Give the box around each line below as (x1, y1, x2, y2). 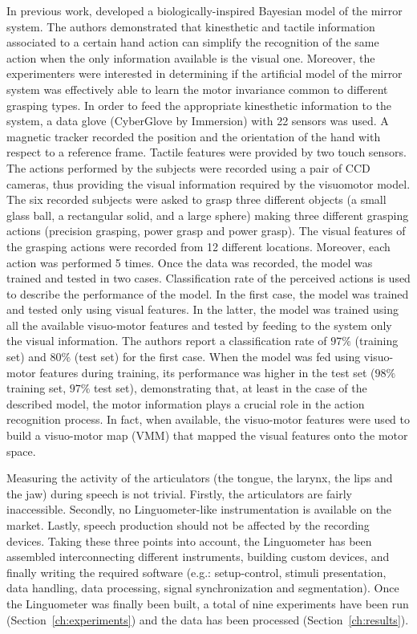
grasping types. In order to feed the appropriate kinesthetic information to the (6, 96, 392, 113)
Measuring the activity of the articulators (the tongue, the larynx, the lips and (6, 469, 393, 486)
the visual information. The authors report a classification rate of (6, 332, 327, 349)
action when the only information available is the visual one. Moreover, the (6, 49, 375, 66)
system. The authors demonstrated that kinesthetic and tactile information (6, 18, 375, 35)
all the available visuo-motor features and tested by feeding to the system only (6, 316, 392, 333)
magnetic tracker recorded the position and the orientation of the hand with (6, 128, 381, 144)
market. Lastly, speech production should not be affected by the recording (6, 517, 370, 533)
